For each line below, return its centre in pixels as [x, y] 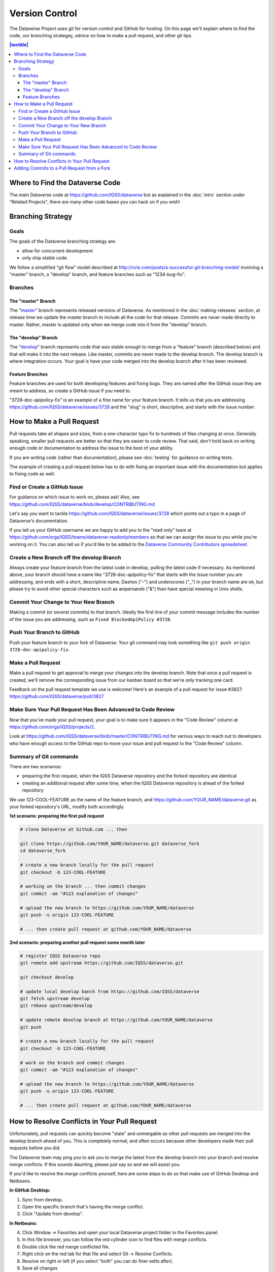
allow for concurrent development [58, 251]
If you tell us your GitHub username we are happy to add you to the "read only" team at [100, 530]
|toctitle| [19, 45]
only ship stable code [44, 258]
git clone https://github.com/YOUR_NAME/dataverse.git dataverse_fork [110, 844]
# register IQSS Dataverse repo [60, 956]
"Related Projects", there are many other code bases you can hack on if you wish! [95, 202]
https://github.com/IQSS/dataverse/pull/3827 [57, 697]
